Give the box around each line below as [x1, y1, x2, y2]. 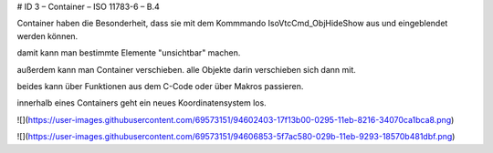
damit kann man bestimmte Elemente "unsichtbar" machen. [16, 47, 241, 58]
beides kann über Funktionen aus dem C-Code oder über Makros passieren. [16, 80, 304, 91]
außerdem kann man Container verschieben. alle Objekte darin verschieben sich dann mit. [16, 64, 356, 75]
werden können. [16, 30, 79, 41]
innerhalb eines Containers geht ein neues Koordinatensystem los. [16, 97, 267, 108]
